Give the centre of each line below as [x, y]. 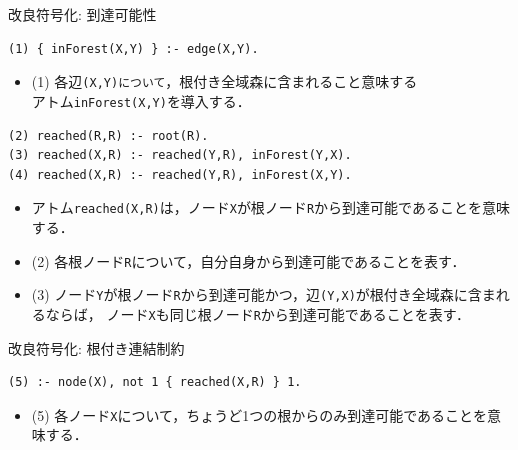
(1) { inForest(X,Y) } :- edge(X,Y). [133, 48]
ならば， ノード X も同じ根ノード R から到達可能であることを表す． [258, 313]
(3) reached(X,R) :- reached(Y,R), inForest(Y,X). [180, 155]
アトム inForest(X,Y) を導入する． [141, 100]
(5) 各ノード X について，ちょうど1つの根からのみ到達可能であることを [259, 414]
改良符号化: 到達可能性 [82, 14]
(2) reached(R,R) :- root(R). [108, 135]
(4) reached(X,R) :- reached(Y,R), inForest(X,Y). [180, 174]
